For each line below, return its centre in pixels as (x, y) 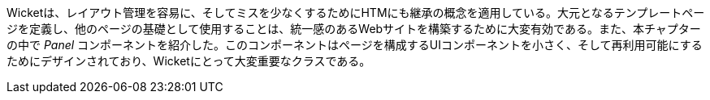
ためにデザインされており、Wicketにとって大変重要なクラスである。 (189, 61)
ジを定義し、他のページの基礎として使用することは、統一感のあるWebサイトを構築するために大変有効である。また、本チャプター (354, 29)
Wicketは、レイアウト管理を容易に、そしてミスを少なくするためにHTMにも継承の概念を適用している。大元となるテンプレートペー (356, 12)
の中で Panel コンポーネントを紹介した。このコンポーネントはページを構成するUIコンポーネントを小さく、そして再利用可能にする (355, 45)
